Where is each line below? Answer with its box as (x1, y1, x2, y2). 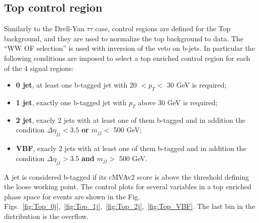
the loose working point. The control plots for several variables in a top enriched (4, 181, 251, 192)
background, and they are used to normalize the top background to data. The (4, 33, 243, 43)
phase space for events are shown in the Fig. (4, 191, 140, 201)
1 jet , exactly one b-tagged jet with (16, 97, 127, 107)
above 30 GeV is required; (138, 97, 218, 107)
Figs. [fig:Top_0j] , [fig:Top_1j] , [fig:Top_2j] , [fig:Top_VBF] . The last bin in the (4, 201, 255, 211)
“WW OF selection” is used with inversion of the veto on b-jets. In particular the (4, 43, 255, 53)
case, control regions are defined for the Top (95, 23, 231, 34)
